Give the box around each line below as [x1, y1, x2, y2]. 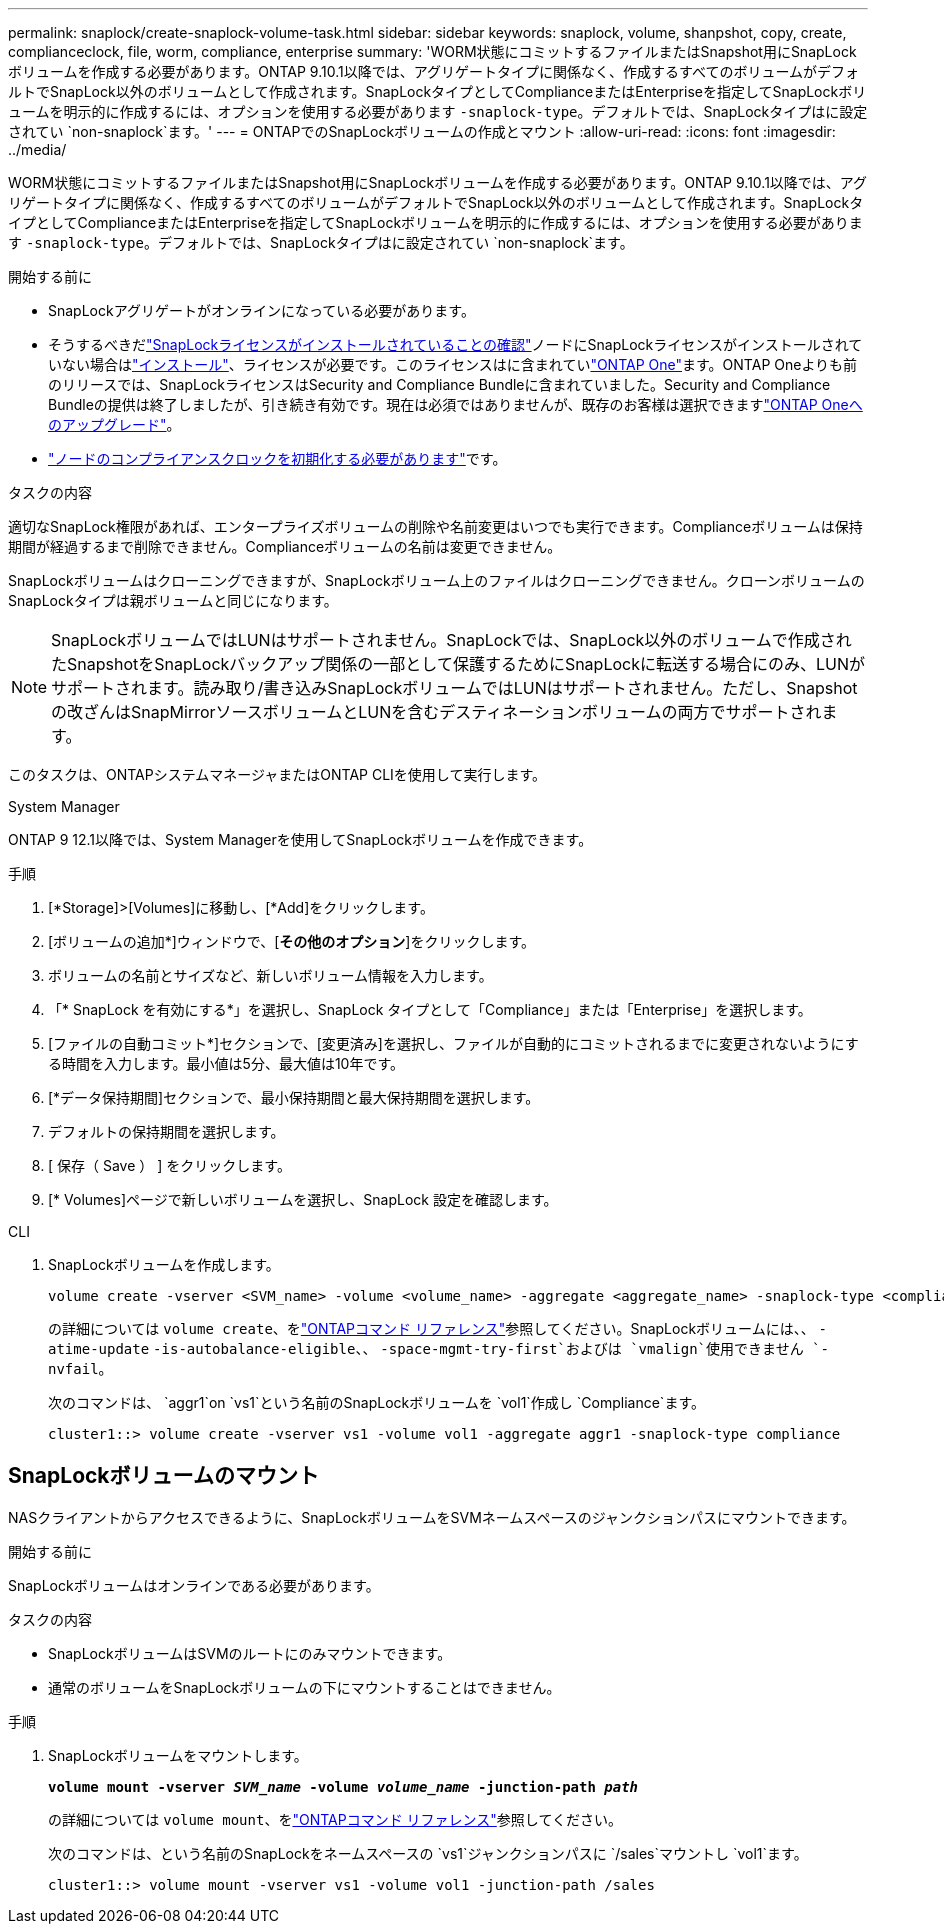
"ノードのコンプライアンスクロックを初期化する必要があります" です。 [48, 450, 507, 467]
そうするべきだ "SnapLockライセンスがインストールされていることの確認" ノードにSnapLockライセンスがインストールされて [48, 336, 863, 353]
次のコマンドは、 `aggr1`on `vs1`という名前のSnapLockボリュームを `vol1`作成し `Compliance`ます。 [48, 1394, 705, 1411]
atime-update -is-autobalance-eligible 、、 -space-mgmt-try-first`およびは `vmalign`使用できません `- [48, 1340, 829, 1357]
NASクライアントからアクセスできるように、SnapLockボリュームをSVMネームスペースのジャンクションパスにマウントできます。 [8, 1508, 856, 1526]
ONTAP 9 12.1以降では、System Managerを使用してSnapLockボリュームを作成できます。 [8, 831, 593, 848]
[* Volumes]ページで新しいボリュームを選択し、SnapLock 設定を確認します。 [48, 1191, 558, 1208]
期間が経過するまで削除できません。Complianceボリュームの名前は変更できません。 [8, 538, 562, 555]
